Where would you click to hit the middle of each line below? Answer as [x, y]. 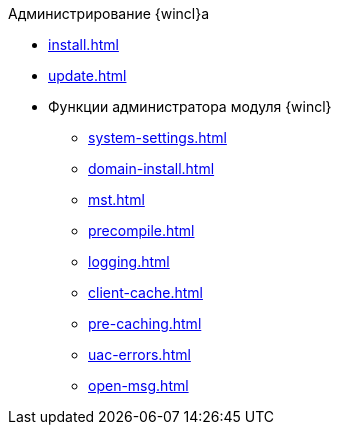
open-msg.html [138, 385]
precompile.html [141, 230]
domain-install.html [151, 168]
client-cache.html [145, 292]
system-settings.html [157, 137]
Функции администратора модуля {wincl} [190, 106]
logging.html [129, 261]
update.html [87, 75]
